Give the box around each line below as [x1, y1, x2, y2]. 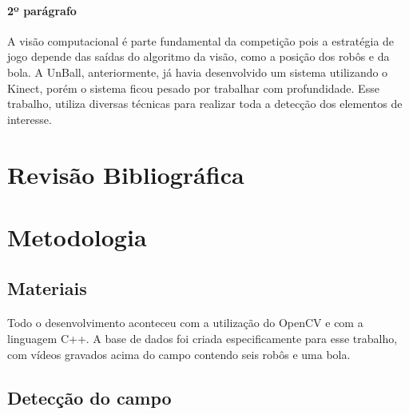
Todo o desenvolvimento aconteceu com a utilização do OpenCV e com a [7, 314, 363, 331]
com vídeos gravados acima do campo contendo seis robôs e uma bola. [7, 345, 351, 362]
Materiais [7, 275, 87, 300]
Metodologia [7, 220, 147, 253]
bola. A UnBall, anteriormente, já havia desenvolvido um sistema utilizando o [7, 63, 388, 80]
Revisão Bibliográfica [7, 158, 244, 190]
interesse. [7, 110, 52, 127]
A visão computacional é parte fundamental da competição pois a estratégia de [7, 32, 395, 49]
